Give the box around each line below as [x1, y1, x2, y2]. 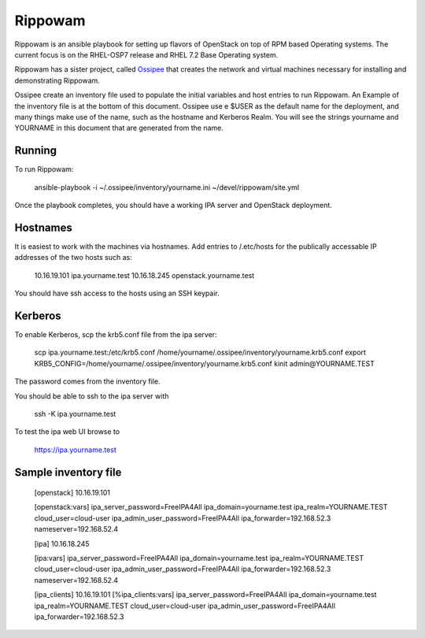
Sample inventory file [14, 466, 122, 479]
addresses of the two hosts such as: [14, 253, 133, 262]
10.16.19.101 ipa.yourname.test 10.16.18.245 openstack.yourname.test [34, 270, 255, 280]
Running [14, 144, 57, 158]
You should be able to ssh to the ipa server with [14, 391, 169, 401]
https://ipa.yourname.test [34, 445, 117, 454]
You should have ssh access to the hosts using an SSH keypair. [14, 288, 220, 299]
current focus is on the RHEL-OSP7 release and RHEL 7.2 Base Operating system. [14, 50, 279, 59]
